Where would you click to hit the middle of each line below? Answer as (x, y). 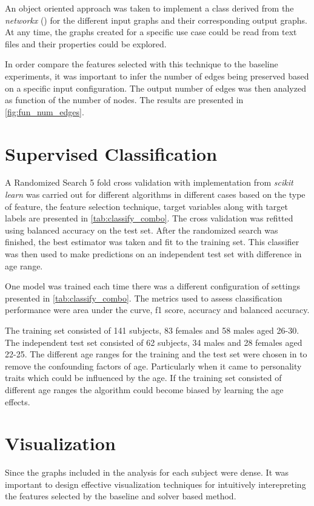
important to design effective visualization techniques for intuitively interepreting (155, 484)
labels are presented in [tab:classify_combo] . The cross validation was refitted (149, 218)
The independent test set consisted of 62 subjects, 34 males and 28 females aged (154, 342)
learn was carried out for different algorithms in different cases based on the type (155, 194)
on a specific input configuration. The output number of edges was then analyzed (155, 88)
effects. (18, 401)
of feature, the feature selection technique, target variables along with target (147, 206)
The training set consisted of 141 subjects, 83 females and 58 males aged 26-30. (152, 330)
